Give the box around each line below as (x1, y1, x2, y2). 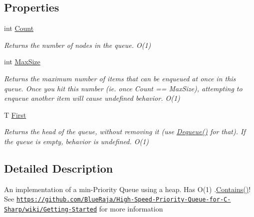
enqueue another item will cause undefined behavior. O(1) (4, 93, 180, 103)
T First (4, 109, 26, 120)
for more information (99, 204, 163, 214)
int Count (4, 23, 34, 33)
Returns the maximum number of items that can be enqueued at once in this (4, 73, 236, 83)
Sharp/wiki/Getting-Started (4, 206, 97, 213)
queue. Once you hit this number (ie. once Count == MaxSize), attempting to (4, 83, 243, 93)
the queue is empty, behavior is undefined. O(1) (4, 136, 149, 146)
